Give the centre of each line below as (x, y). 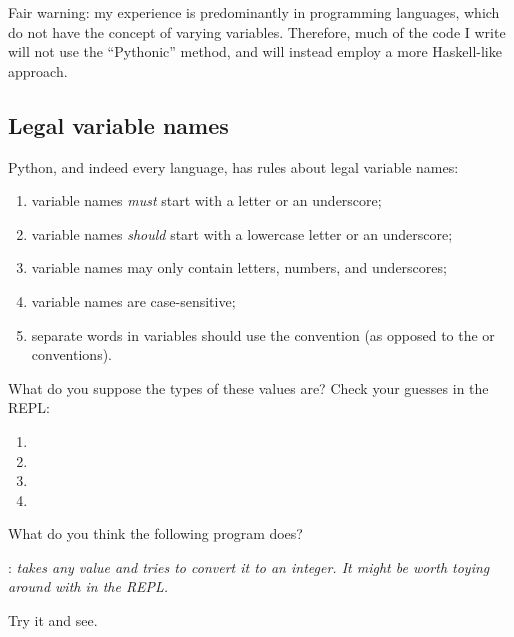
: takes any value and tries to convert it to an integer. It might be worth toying (249, 566)
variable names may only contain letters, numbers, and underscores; (239, 267)
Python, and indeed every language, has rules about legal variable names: (233, 166)
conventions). (71, 354)
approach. (38, 70)
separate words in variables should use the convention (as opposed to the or (263, 334)
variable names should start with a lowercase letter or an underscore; (242, 233)
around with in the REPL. (88, 586)
